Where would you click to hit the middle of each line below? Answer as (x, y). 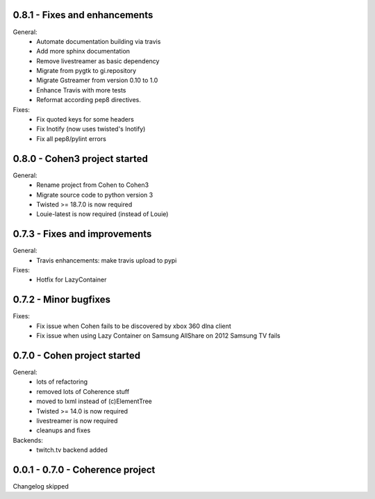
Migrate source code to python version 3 (95, 195)
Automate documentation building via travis (99, 41)
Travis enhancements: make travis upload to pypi (107, 260)
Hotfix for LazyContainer (72, 280)
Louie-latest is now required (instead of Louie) (102, 214)
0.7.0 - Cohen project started (77, 355)
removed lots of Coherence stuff (83, 391)
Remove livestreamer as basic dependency (98, 61)
